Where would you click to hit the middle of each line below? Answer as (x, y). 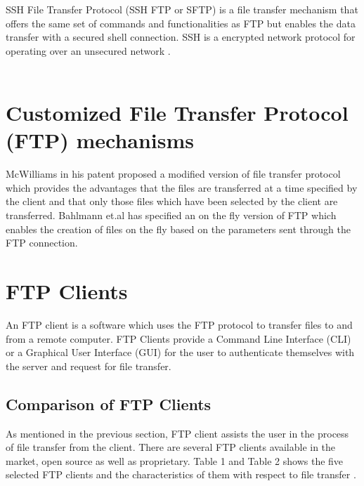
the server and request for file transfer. (89, 366)
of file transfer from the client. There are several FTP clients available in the (171, 447)
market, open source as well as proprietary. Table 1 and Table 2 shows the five (175, 460)
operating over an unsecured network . (88, 50)
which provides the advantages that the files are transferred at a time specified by (182, 187)
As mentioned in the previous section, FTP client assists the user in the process (177, 433)
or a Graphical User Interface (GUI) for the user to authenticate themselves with (180, 352)
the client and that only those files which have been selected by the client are (172, 201)
